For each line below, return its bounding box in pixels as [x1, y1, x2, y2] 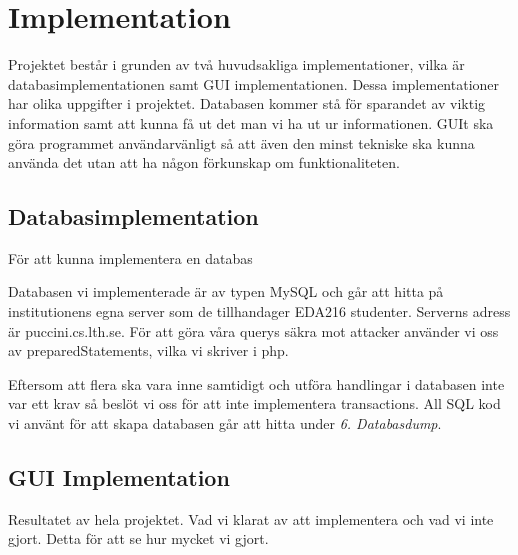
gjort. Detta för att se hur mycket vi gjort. [8, 528, 269, 549]
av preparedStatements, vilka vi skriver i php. [8, 340, 289, 361]
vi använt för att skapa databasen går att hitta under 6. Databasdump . [8, 413, 442, 434]
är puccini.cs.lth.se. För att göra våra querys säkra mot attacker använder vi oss [8, 320, 499, 341]
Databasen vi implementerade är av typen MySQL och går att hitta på [8, 281, 444, 302]
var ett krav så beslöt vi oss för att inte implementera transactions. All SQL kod [8, 393, 501, 414]
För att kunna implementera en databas [8, 247, 253, 268]
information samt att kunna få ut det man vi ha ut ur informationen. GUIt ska [8, 112, 494, 133]
